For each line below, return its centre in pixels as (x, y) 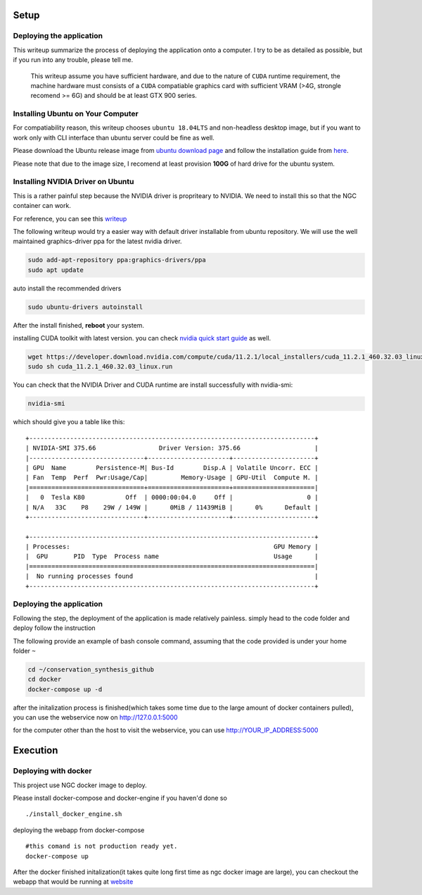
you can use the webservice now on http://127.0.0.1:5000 (96, 717)
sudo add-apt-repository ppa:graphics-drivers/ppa (117, 260)
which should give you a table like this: (69, 422)
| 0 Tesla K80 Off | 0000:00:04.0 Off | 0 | (172, 498)
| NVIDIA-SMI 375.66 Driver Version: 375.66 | (172, 448)
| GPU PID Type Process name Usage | (172, 556)
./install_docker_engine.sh (74, 814)
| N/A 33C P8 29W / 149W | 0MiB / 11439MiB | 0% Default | (172, 507)
